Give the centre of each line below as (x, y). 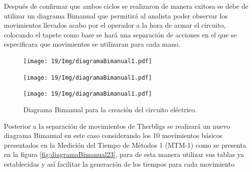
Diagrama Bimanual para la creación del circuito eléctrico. (110, 109)
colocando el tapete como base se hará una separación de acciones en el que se (120, 34)
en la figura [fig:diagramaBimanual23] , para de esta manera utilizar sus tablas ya (124, 154)
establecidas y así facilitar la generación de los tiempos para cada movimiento (119, 163)
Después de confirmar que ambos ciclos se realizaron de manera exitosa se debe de (126, 6)
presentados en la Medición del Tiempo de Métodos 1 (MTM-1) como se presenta (125, 145)
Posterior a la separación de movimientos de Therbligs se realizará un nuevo (117, 126)
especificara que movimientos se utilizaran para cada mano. (92, 44)
